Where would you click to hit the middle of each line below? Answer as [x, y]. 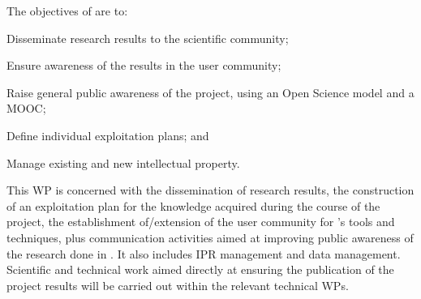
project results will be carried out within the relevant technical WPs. [178, 285]
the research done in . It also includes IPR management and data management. [204, 253]
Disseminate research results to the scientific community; [148, 38]
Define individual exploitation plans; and [108, 135]
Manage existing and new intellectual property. [123, 162]
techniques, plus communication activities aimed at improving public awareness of [210, 237]
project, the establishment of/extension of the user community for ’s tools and [201, 222]
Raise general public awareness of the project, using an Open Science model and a [210, 92]
